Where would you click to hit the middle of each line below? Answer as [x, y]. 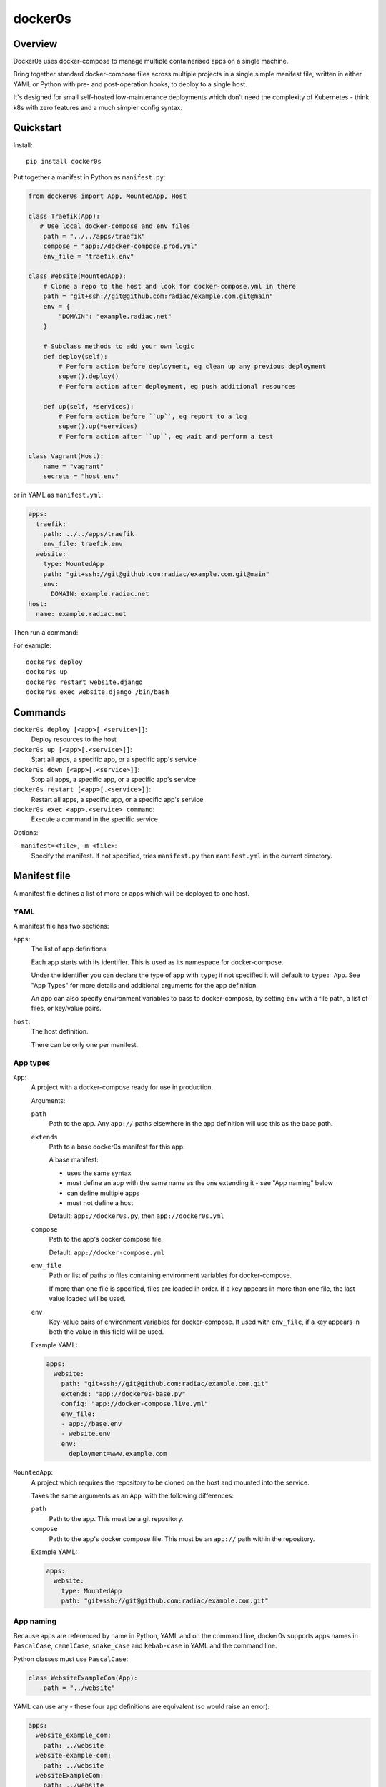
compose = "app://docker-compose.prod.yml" [120, 246]
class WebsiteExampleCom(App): [83, 1678]
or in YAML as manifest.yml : [58, 495]
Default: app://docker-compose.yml [107, 1252]
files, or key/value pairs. [66, 1009]
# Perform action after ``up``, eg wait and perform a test [166, 436]
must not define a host [100, 1203]
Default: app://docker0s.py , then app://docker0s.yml [137, 1216]
